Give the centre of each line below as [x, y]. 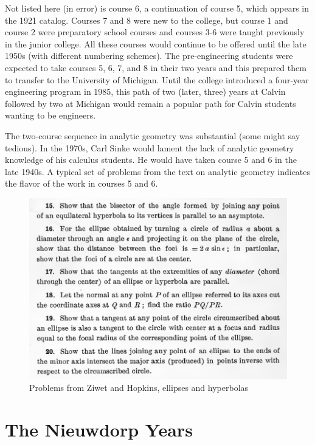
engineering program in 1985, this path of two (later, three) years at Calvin [145, 91]
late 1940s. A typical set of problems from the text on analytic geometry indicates [158, 171]
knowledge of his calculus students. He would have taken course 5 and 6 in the [151, 160]
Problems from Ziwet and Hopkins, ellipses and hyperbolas [139, 388]
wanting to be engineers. [50, 115]
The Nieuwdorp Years [99, 429]
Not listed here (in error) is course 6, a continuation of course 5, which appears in [157, 8]
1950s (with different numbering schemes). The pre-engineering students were [149, 56]
